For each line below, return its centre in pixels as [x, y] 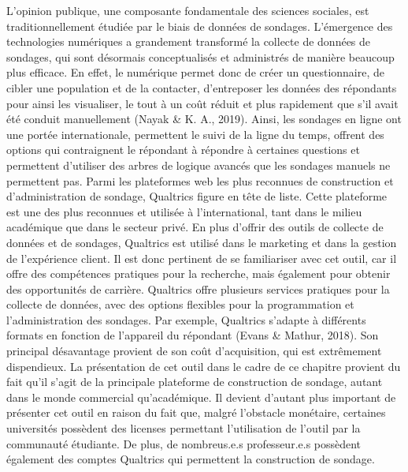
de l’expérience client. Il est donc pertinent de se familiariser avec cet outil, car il [202, 258]
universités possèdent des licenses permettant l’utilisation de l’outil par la [184, 428]
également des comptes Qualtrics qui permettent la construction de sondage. [191, 459]
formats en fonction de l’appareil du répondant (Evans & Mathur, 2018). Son [193, 335]
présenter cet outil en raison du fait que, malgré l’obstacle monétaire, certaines [196, 412]
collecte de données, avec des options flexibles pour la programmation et [180, 304]
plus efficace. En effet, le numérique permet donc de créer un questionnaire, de [196, 72]
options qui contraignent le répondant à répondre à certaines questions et [183, 150]
